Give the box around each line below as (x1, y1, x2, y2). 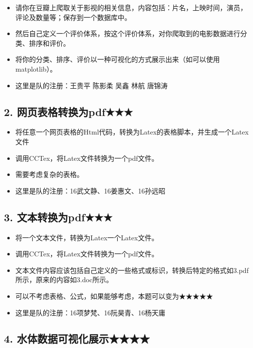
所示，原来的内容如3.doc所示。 (15, 274, 113, 285)
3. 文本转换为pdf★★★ (4, 209, 113, 224)
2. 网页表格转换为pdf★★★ (4, 104, 133, 119)
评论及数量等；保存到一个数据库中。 (15, 12, 131, 22)
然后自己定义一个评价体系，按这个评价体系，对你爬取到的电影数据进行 (15, 28, 240, 39)
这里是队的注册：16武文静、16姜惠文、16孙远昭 (15, 185, 165, 195)
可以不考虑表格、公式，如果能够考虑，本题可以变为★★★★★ (15, 290, 213, 301)
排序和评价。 (29, 38, 70, 48)
